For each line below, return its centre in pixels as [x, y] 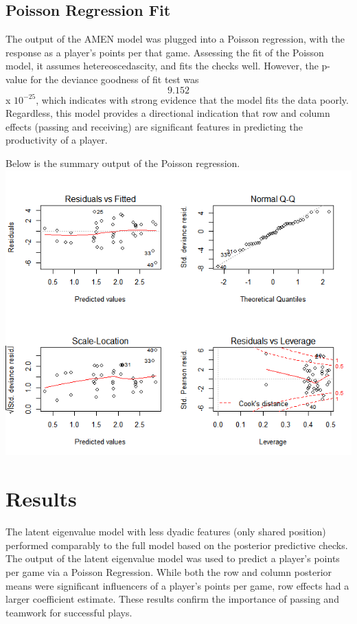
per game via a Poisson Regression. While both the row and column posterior [169, 571]
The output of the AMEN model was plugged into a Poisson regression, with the [175, 39]
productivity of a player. [57, 140]
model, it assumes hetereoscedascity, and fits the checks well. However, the [162, 66]
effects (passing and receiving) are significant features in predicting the [154, 126]
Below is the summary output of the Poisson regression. [123, 163]
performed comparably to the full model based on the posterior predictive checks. [177, 545]
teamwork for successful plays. [69, 612]
